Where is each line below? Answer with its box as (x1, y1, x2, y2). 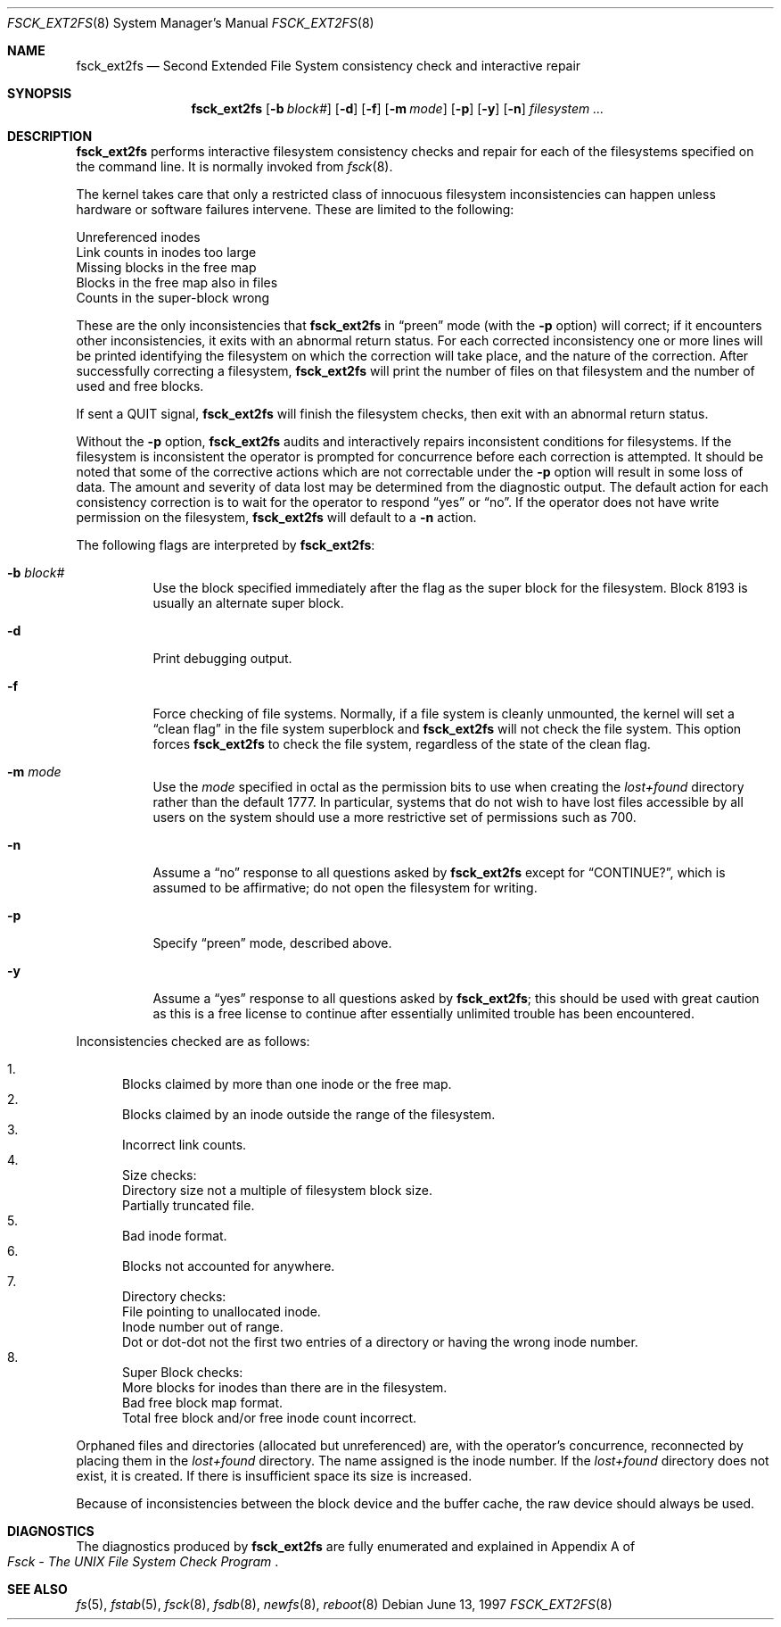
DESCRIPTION (7, 129, 93, 144)
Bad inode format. (122, 1228, 227, 1243)
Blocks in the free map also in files (76, 275, 278, 290)
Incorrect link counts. (122, 1137, 247, 1152)
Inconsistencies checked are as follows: (76, 1033, 310, 1049)
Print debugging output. (152, 651, 292, 666)
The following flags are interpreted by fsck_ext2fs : (76, 537, 375, 552)
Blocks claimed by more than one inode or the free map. (122, 1076, 452, 1092)
